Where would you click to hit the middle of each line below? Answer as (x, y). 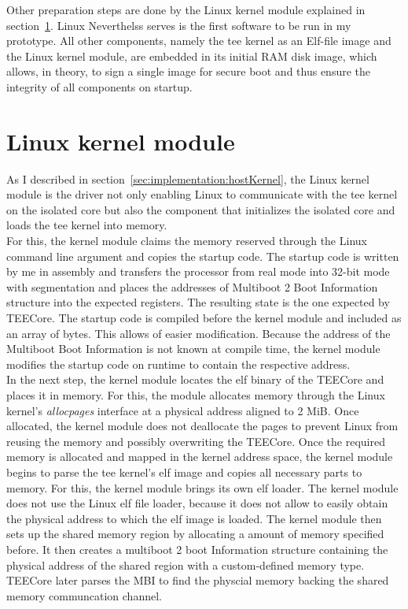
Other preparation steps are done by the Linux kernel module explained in (186, 9)
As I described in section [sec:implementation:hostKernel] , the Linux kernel (188, 178)
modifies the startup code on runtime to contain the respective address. (178, 364)
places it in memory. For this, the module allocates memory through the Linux (196, 395)
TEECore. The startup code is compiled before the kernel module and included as (204, 318)
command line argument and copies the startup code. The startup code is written (203, 256)
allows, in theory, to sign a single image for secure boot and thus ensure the (188, 71)
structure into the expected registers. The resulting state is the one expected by (198, 302)
